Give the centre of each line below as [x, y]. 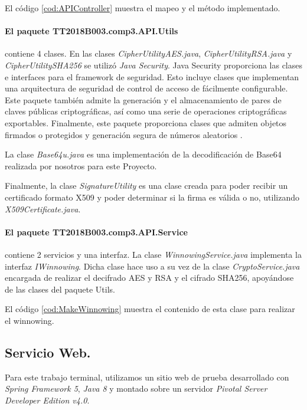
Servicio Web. [48, 352]
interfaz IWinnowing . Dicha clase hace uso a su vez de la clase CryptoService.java [152, 266]
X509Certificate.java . [43, 209]
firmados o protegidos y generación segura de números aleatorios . [124, 134]
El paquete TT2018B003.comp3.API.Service [96, 232]
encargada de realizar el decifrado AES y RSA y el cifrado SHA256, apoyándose [149, 278]
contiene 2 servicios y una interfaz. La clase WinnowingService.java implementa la [153, 254]
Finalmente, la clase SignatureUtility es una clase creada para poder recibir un [146, 186]
